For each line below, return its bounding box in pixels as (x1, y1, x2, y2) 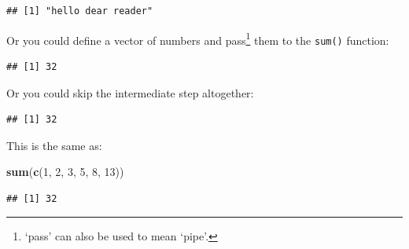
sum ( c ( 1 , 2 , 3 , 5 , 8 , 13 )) (6, 163, 124, 180)
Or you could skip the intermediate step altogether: (6, 84, 254, 101)
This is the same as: (6, 137, 102, 153)
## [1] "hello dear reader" (6, 5, 153, 16)
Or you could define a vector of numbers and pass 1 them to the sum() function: (6, 29, 389, 48)
